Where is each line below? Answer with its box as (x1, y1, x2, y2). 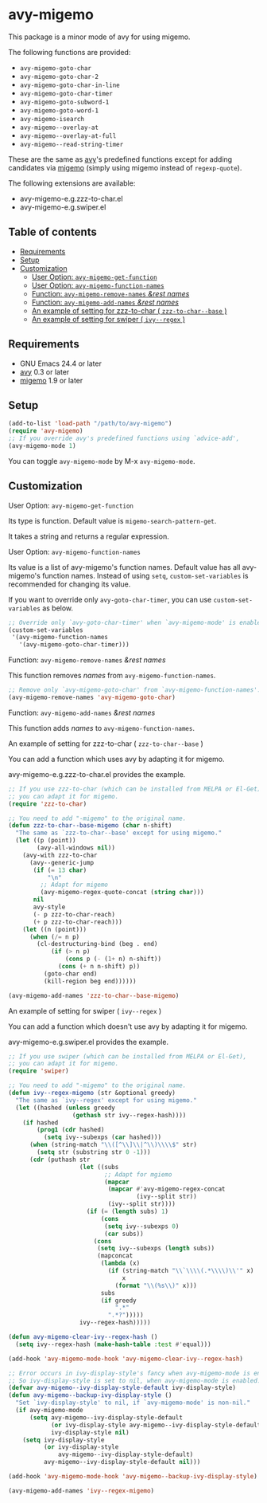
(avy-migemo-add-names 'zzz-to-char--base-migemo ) (8, 991, 180, 999)
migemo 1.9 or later (19, 375, 83, 385)
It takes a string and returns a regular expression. (8, 532, 169, 541)
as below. (42, 603, 74, 613)
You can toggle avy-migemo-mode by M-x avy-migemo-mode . (8, 456, 195, 465)
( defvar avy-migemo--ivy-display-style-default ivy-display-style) (8, 1384, 237, 1392)
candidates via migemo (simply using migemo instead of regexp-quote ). (8, 163, 242, 172)
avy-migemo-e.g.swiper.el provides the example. (8, 1037, 169, 1046)
